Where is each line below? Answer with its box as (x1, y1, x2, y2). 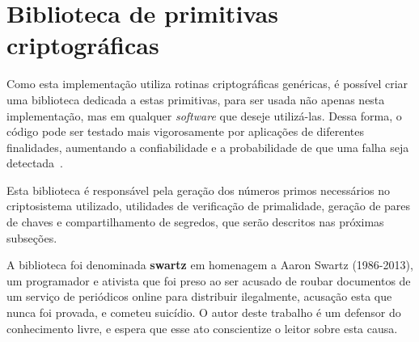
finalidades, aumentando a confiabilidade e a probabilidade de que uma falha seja (6, 138, 409, 155)
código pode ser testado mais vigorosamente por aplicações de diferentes (6, 123, 364, 140)
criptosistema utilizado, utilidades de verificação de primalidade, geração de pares (6, 197, 411, 214)
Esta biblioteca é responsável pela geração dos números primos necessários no (6, 181, 390, 198)
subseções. (6, 229, 57, 246)
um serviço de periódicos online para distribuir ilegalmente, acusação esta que (6, 288, 392, 305)
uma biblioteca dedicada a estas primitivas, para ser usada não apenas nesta (6, 91, 385, 108)
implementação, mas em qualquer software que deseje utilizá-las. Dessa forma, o (6, 107, 402, 124)
